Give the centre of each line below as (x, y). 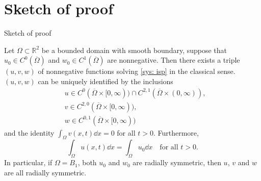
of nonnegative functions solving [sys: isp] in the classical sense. (137, 71)
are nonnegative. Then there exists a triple (174, 60)
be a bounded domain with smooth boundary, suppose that (134, 50)
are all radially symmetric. (45, 172)
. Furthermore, (176, 132)
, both (87, 162)
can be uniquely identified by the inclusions (106, 81)
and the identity (29, 132)
